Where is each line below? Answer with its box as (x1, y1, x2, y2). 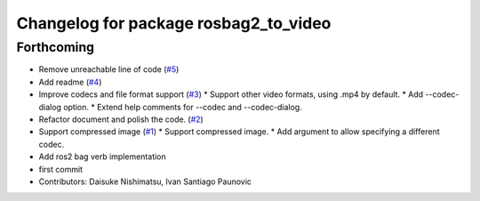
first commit (38, 164, 84, 174)
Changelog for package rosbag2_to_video (16, 13, 332, 33)
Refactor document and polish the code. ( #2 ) (38, 114, 204, 125)
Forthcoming (16, 39, 95, 55)
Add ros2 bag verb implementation (38, 151, 166, 162)
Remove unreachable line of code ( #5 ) (38, 64, 180, 75)
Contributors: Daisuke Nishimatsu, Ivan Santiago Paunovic (38, 176, 252, 187)
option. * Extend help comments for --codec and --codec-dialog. (63, 101, 302, 112)
